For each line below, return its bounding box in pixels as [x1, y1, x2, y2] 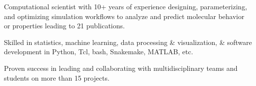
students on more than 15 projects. [4, 72, 110, 83]
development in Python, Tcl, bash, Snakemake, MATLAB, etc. [4, 46, 193, 57]
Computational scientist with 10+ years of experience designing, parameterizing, [4, 1, 247, 11]
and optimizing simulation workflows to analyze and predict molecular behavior [4, 11, 245, 21]
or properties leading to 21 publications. [4, 21, 125, 31]
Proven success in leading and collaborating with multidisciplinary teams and [4, 63, 238, 73]
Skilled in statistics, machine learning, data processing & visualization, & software [4, 37, 252, 47]
